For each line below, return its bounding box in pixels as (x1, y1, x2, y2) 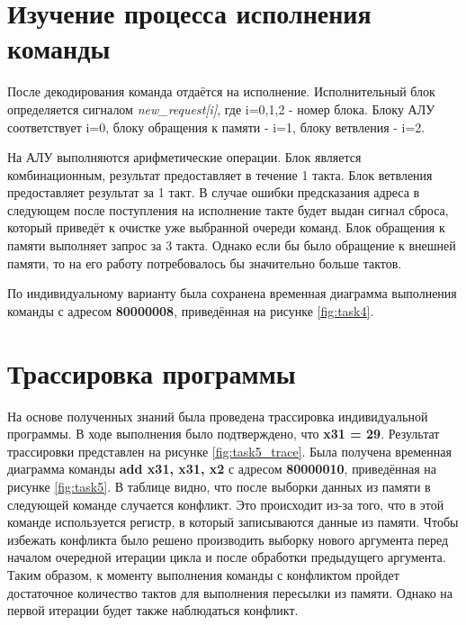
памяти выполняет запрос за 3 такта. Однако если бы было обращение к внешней (7, 236, 456, 255)
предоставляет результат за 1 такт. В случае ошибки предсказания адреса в (7, 183, 420, 202)
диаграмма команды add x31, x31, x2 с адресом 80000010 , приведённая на (7, 459, 437, 478)
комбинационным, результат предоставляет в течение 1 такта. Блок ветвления (7, 165, 433, 184)
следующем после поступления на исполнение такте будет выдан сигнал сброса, (7, 200, 449, 219)
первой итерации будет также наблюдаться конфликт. (7, 601, 299, 620)
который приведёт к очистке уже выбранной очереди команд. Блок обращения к (7, 218, 445, 237)
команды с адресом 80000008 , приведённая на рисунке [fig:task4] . (7, 301, 374, 320)
